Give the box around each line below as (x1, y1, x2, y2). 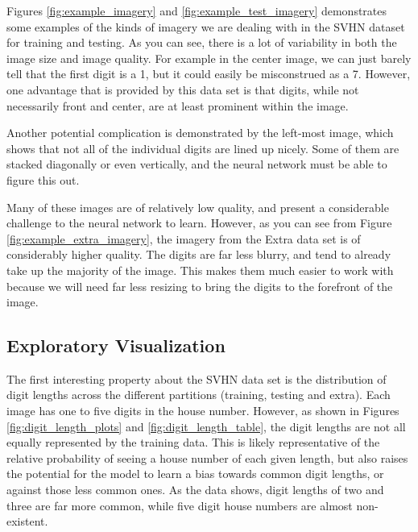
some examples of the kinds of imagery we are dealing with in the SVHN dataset (6, 18, 405, 35)
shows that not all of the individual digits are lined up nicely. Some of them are (6, 139, 399, 156)
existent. (6, 513, 48, 530)
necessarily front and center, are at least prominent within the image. (6, 97, 349, 114)
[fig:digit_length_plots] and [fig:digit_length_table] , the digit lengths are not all (6, 418, 406, 434)
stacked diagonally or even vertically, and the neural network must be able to (6, 156, 387, 172)
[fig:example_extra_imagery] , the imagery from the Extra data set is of (6, 230, 361, 247)
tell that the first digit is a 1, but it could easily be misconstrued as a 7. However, (6, 65, 411, 82)
